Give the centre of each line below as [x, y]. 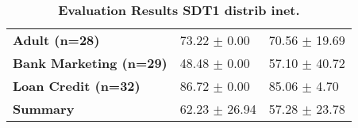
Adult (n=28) [56, 40]
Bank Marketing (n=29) [90, 63]
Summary [44, 109]
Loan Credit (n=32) [77, 86]
